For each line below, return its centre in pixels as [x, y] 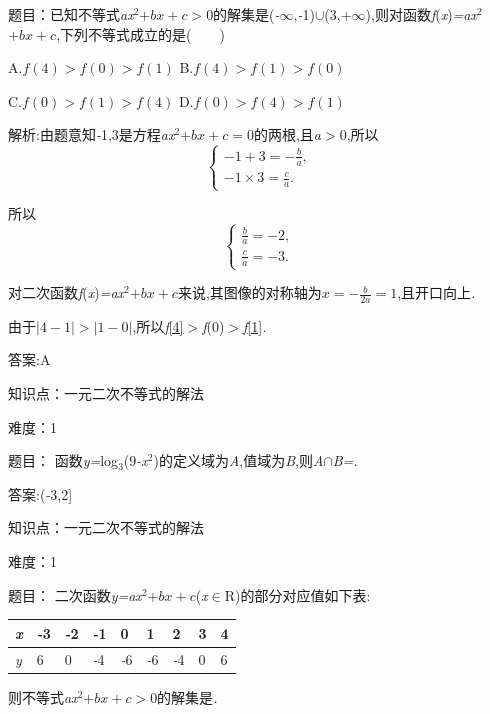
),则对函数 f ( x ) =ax [421, 14]
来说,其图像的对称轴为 [249, 292]
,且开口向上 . [436, 292]
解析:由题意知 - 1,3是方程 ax [91, 134]
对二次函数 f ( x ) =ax [66, 292]
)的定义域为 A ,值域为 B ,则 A [238, 460]
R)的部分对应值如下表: [297, 594]
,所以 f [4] [158, 325]
